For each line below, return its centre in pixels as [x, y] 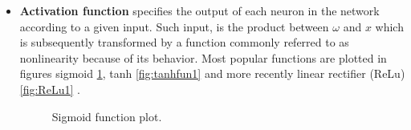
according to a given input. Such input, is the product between [174, 26]
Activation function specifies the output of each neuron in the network [199, 10]
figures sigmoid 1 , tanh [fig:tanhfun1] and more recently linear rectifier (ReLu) [212, 73]
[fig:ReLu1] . [50, 89]
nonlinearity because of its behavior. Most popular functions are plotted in [203, 57]
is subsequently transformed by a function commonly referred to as [184, 42]
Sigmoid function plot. [107, 116]
